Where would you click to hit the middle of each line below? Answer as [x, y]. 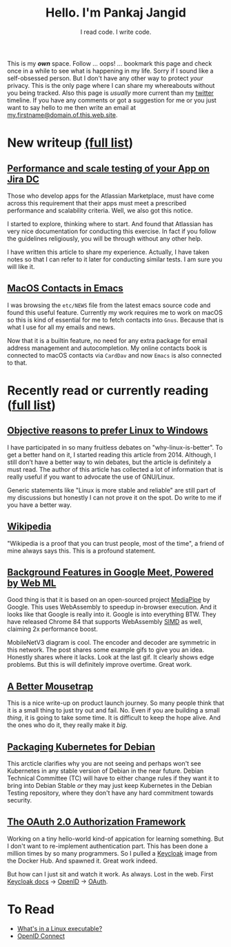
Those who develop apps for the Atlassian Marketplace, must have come [111, 196]
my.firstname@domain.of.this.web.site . [62, 115]
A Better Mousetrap [50, 686]
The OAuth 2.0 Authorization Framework [97, 822]
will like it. [21, 266]
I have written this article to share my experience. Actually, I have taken [108, 252]
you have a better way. [40, 505]
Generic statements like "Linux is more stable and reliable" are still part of [111, 490]
